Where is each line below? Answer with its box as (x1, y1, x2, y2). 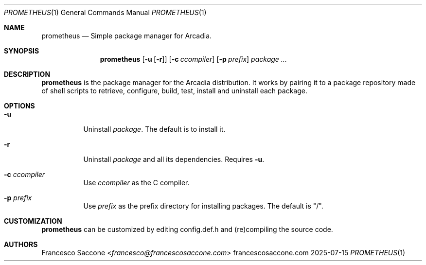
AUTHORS (4, 240, 38, 248)
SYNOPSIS (4, 47, 39, 55)
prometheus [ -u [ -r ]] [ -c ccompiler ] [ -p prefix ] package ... (100, 55, 287, 63)
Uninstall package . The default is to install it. (83, 125, 226, 133)
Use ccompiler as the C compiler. (83, 178, 190, 187)
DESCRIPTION (4, 70, 51, 78)
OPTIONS (4, 102, 35, 110)
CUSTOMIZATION (4, 217, 62, 225)
